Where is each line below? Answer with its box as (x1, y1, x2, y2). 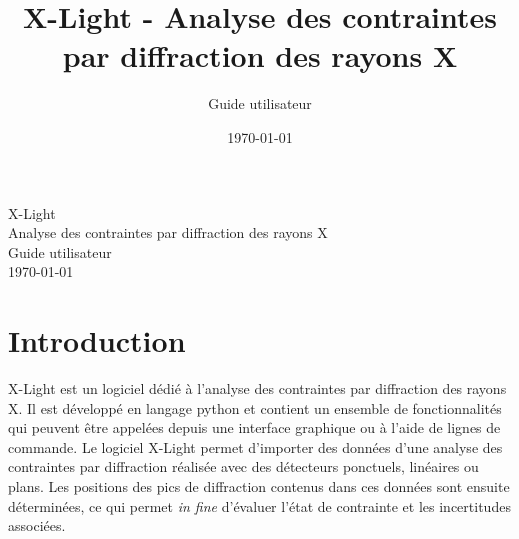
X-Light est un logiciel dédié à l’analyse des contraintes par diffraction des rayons (8, 378, 507, 398)
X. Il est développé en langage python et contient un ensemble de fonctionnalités (8, 397, 502, 418)
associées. (8, 515, 66, 536)
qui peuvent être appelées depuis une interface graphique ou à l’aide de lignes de (8, 417, 501, 438)
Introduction (8, 320, 186, 361)
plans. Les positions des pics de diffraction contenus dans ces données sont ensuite (8, 475, 510, 496)
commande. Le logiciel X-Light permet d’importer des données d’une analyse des (8, 436, 503, 457)
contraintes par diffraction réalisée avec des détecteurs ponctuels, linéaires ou (8, 456, 479, 477)
